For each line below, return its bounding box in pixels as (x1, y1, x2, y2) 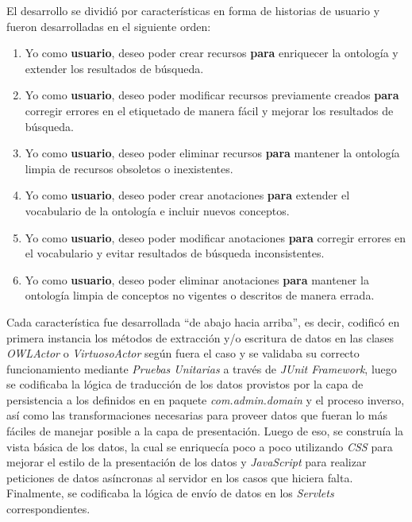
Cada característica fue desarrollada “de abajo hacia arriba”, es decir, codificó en (6, 313, 400, 330)
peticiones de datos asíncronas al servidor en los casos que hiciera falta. (6, 469, 353, 485)
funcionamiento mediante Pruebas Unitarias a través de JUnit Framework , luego (6, 360, 397, 377)
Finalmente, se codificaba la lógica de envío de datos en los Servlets (6, 485, 334, 501)
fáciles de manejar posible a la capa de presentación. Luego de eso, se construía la (6, 423, 404, 439)
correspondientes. (6, 501, 90, 517)
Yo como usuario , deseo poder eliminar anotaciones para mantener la (25, 271, 369, 288)
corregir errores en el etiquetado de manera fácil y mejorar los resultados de (25, 102, 394, 118)
